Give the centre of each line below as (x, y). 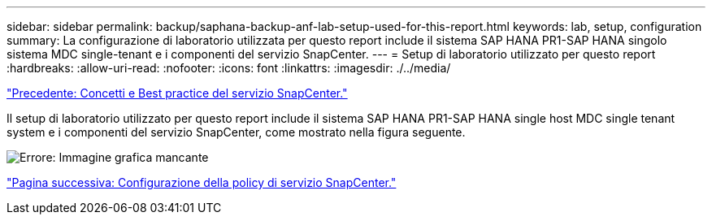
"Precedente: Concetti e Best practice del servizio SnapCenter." (177, 93)
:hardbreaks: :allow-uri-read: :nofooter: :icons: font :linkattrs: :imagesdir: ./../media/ (229, 68)
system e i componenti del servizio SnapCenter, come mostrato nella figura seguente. (236, 132)
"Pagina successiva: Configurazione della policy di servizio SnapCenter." (202, 182)
